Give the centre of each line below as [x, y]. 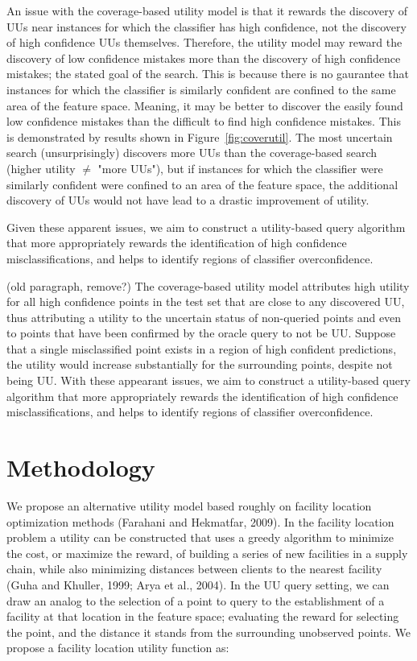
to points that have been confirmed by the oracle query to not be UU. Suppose [201, 333]
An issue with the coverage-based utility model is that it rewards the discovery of [207, 10]
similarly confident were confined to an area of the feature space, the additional [202, 184]
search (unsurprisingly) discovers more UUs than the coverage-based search [192, 153]
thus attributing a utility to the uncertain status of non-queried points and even [204, 317]
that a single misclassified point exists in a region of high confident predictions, [202, 348]
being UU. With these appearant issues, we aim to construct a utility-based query [208, 380]
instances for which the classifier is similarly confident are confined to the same [201, 89]
